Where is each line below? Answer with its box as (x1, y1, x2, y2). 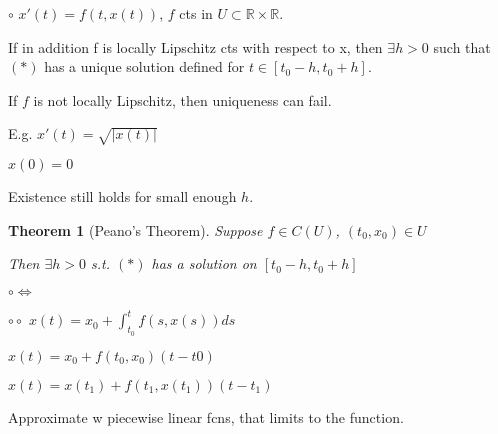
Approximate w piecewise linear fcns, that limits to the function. (8, 406, 404, 427)
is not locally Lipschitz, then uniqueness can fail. (33, 89, 332, 110)
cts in (179, 3, 213, 23)
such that (433, 36, 491, 57)
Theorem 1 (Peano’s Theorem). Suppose (8, 219, 263, 240)
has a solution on (151, 253, 257, 274)
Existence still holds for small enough (8, 186, 237, 207)
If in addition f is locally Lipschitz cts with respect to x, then (8, 36, 383, 57)
